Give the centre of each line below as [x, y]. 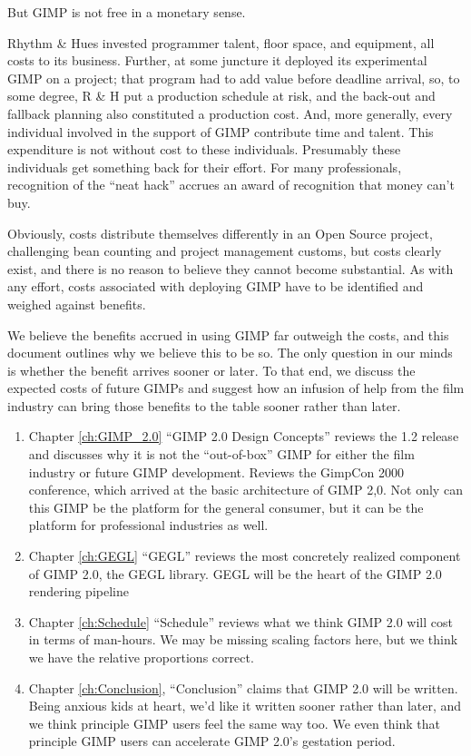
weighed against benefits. [77, 304]
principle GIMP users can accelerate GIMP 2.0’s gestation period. [212, 741]
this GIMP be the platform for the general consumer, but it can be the [226, 507]
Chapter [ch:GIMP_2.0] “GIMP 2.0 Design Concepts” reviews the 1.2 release [244, 436]
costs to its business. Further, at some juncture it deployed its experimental [217, 60]
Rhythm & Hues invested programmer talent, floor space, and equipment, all [221, 42]
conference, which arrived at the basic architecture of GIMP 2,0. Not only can [245, 490]
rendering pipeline [78, 591]
